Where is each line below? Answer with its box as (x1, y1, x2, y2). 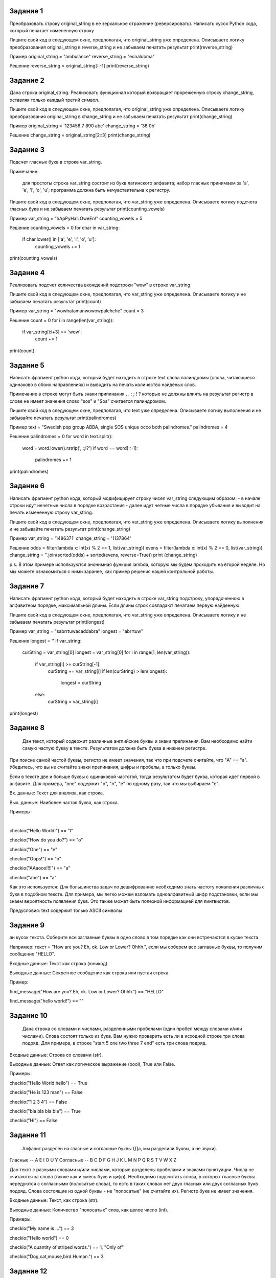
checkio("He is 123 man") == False (9, 1089, 83, 1096)
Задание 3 (9, 146, 44, 154)
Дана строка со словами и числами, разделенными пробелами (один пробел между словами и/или (22, 1025, 242, 1032)
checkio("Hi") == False (9, 1117, 58, 1124)
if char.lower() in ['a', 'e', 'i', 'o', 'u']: (22, 236, 96, 242)
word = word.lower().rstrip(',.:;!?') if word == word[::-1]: (22, 445, 138, 451)
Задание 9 (9, 921, 45, 930)
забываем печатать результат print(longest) (9, 619, 105, 625)
